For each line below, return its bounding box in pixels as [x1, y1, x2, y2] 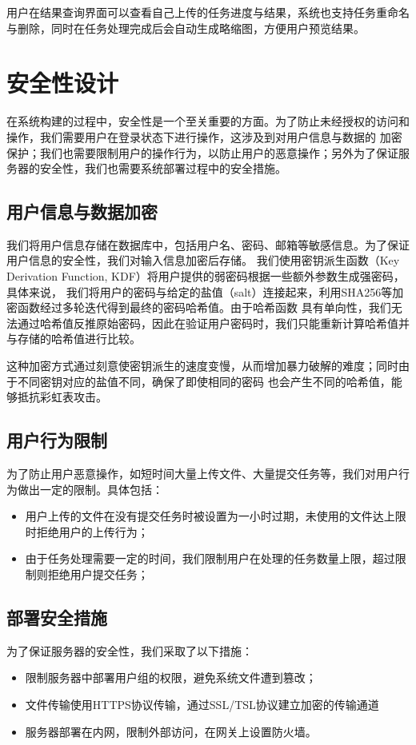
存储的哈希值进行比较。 [17, 330, 141, 347]
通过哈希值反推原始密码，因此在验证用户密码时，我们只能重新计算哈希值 [17, 314, 398, 331]
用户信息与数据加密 [6, 199, 158, 224]
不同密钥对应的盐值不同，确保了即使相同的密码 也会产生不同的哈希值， [17, 372, 391, 389]
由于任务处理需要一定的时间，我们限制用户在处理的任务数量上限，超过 [25, 550, 395, 567]
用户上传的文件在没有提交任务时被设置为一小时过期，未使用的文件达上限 [25, 508, 406, 524]
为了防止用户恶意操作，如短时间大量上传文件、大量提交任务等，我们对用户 [6, 465, 398, 482]
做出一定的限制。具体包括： [17, 480, 163, 497]
